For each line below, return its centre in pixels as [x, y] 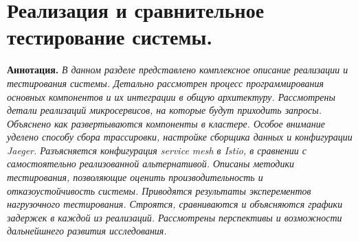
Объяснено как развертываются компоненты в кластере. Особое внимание [166, 123]
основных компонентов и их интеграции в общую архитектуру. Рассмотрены [171, 96]
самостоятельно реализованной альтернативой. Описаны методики [150, 164]
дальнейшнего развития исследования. [87, 231]
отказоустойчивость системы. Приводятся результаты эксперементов [159, 190]
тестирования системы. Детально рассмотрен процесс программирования [165, 83]
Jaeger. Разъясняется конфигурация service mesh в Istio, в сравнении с [157, 150]
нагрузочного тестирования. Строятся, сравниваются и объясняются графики [175, 204]
